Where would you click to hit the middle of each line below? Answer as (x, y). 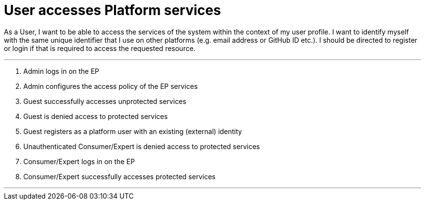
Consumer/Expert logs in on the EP (79, 161)
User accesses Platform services (113, 10)
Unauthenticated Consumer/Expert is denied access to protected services (142, 146)
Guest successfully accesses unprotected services (105, 101)
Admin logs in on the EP (61, 71)
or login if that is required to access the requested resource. (100, 48)
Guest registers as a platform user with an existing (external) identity (133, 131)
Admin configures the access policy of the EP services (111, 86)
